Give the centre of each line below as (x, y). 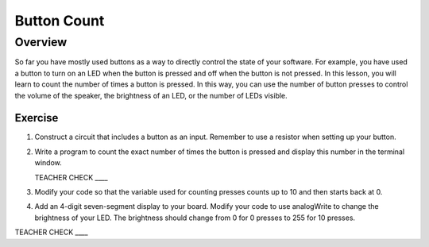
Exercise (37, 118)
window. (48, 163)
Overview (41, 42)
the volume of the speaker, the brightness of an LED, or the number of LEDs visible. (151, 95)
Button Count (60, 21)
